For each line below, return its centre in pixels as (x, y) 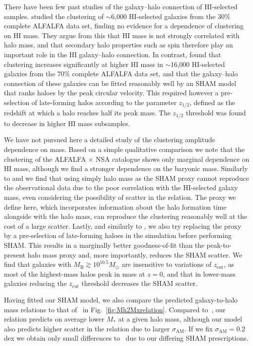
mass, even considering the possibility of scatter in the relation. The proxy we (120, 197)
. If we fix (199, 328)
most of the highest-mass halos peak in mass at (75, 273)
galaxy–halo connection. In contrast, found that (150, 54)
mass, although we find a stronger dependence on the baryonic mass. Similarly (131, 168)
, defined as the (212, 102)
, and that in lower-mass (199, 273)
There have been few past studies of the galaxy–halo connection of (103, 6)
